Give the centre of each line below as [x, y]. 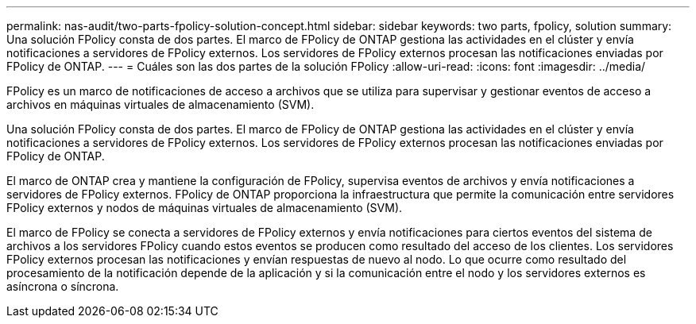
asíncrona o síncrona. [63, 286]
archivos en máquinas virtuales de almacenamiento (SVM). [160, 104]
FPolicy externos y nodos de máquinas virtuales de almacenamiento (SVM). [205, 208]
